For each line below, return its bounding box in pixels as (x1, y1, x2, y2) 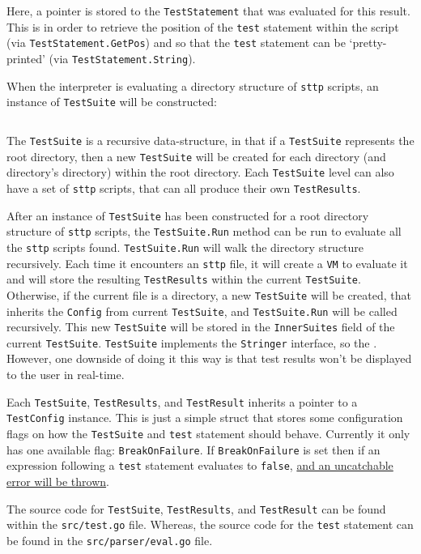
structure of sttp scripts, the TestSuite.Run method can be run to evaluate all (6, 223, 402, 240)
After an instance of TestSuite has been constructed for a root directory (6, 207, 369, 224)
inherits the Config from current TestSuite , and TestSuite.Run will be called (6, 302, 398, 319)
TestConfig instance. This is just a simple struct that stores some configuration (6, 409, 403, 426)
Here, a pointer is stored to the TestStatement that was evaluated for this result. (6, 2, 410, 19)
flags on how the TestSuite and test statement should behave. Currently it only (6, 424, 410, 441)
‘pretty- (349, 34, 387, 51)
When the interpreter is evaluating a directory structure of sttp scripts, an (6, 77, 379, 94)
